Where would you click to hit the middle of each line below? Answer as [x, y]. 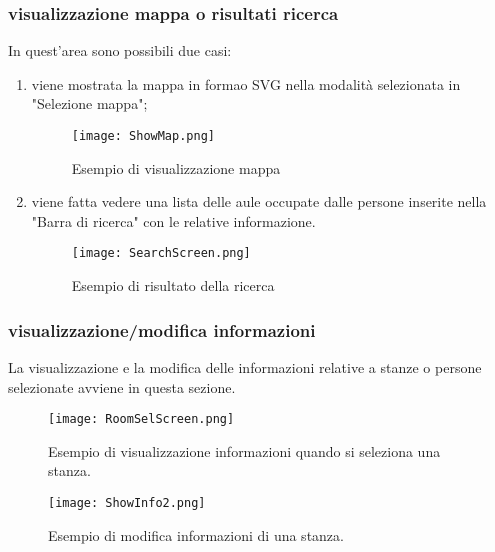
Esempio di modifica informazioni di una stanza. [196, 534]
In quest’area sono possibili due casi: [120, 50]
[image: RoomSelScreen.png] [141, 419]
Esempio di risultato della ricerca [173, 285]
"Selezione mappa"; [89, 103]
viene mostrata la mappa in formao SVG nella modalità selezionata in [246, 83]
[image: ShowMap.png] [143, 136]
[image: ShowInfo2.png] [127, 502]
